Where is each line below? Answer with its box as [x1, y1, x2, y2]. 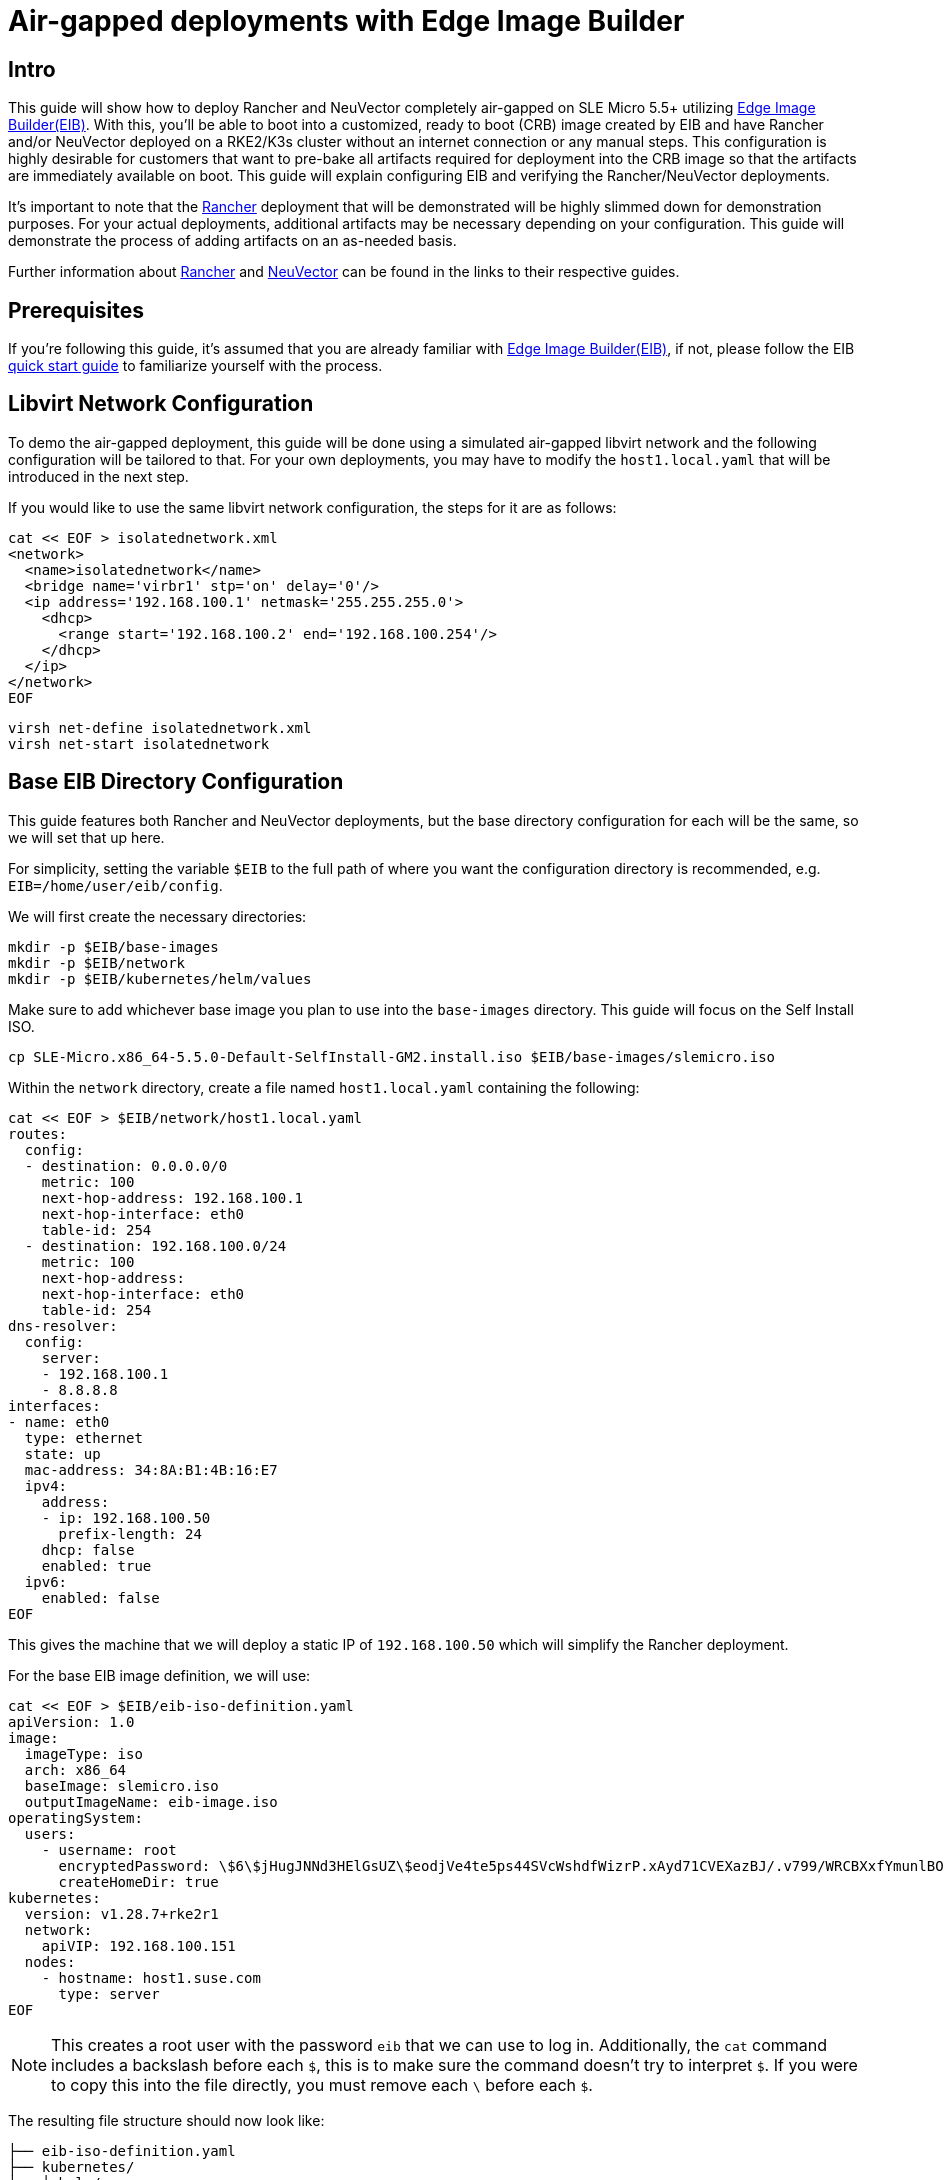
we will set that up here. [8, 828, 165, 846]
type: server [58, 1985, 160, 2002]
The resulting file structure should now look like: [8, 2111, 325, 2129]
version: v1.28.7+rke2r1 [24, 1905, 219, 1922]
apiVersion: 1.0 [8, 1713, 135, 1730]
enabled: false [41, 1589, 160, 1606]
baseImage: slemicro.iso [24, 1777, 219, 1794]
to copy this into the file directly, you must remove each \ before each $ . [51, 2074, 593, 2095]
